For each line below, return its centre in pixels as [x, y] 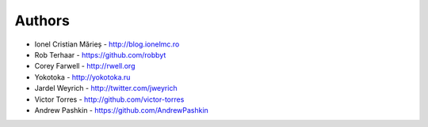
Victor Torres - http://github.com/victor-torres [109, 99]
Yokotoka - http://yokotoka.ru [82, 77]
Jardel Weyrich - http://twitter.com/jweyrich [106, 88]
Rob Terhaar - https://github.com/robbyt [100, 54]
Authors [42, 21]
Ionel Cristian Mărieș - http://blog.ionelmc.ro [107, 44]
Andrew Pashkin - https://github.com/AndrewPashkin [122, 110]
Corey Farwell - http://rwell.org [85, 66]
